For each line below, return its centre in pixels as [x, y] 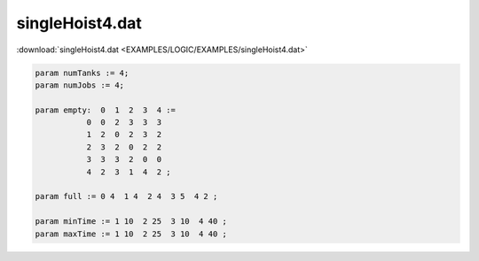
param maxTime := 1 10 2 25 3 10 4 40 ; [131, 234]
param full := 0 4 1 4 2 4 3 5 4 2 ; [126, 196]
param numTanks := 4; [82, 73]
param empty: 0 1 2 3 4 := [106, 110]
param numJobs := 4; [79, 85]
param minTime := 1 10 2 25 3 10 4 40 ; [131, 222]
